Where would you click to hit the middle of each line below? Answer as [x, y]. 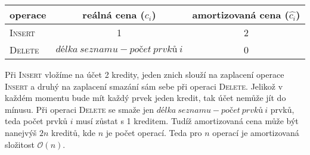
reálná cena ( [114, 15]
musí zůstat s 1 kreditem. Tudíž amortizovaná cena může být [187, 121]
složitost [20, 144]
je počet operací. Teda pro [154, 132]
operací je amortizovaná [256, 132]
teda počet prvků [36, 121]
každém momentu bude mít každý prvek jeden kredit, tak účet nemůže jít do [145, 98]
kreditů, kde [74, 132]
